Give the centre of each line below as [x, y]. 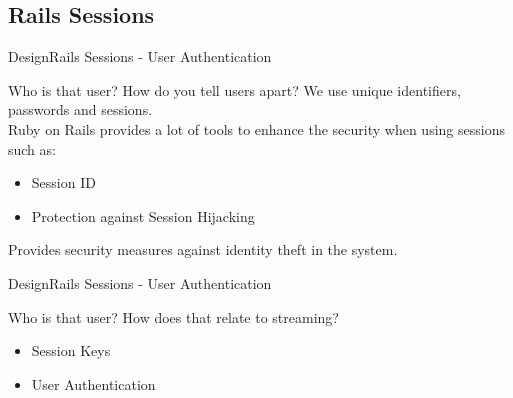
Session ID [63, 182]
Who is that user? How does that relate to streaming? [173, 316]
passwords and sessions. [80, 109]
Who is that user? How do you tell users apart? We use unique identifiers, [234, 89]
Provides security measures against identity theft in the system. [203, 249]
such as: [32, 148]
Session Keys [71, 350]
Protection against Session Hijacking [143, 215]
